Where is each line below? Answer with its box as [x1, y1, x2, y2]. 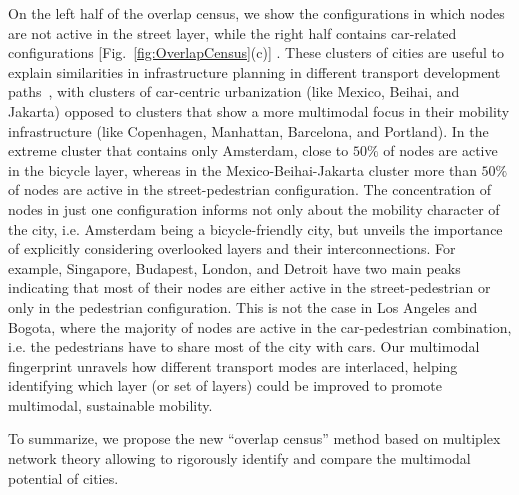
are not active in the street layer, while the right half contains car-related [8, 22, 457, 43]
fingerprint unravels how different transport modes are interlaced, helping [8, 355, 458, 376]
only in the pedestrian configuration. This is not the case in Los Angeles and [8, 296, 478, 317]
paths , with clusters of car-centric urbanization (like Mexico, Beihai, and [8, 81, 460, 102]
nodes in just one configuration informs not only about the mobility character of [8, 198, 500, 219]
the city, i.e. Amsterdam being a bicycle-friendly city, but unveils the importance [8, 218, 503, 239]
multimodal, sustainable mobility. [8, 394, 213, 415]
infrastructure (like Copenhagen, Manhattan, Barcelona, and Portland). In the [8, 120, 489, 141]
